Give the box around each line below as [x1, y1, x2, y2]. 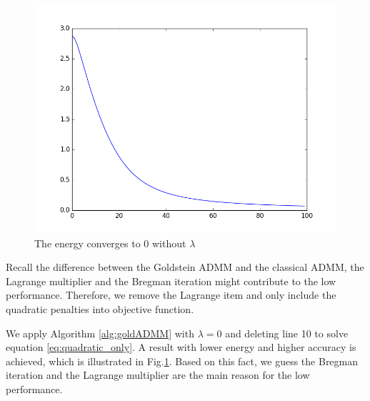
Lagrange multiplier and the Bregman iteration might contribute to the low [6, 273, 336, 288]
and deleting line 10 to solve [225, 325, 349, 340]
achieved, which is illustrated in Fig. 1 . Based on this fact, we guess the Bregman [6, 353, 359, 368]
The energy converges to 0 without [34, 235, 186, 250]
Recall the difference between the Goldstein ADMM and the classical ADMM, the [6, 259, 364, 274]
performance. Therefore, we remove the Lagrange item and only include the [6, 287, 336, 302]
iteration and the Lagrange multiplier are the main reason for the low [6, 367, 310, 382]
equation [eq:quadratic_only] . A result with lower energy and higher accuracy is [6, 340, 356, 355]
